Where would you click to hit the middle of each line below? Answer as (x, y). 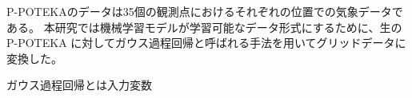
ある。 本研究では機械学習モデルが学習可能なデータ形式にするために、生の (204, 27)
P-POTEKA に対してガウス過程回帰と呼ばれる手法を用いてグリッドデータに (206, 43)
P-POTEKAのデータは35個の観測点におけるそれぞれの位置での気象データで (205, 11)
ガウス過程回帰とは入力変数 (79, 85)
